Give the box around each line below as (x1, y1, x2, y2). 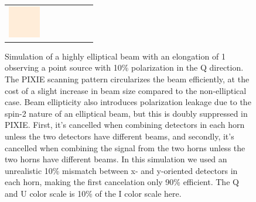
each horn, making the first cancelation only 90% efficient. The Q (5, 176, 239, 188)
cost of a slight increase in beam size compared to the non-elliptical (5, 84, 247, 96)
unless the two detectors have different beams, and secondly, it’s (5, 130, 234, 142)
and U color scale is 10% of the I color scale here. (5, 187, 182, 199)
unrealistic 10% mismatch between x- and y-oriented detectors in (5, 164, 238, 176)
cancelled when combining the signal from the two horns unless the (5, 141, 245, 154)
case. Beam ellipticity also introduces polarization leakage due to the (5, 96, 251, 108)
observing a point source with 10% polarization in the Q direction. (5, 61, 244, 74)
